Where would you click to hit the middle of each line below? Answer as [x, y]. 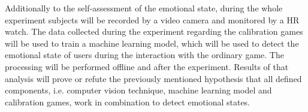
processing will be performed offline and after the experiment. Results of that [147, 66]
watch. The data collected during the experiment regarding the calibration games [154, 31]
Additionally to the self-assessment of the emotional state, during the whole [144, 8]
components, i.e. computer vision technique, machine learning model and [138, 90]
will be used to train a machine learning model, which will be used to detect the [152, 43]
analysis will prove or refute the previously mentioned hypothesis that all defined [153, 78]
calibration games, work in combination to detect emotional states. [128, 102]
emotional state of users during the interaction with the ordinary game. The [144, 55]
